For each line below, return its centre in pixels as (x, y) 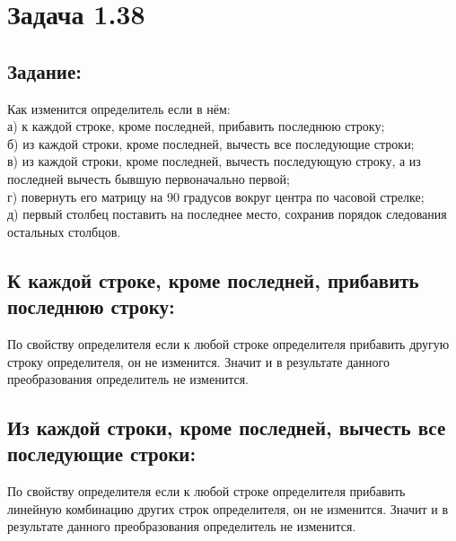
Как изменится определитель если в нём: (119, 108)
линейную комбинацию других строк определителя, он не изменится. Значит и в (228, 508)
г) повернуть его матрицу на (85, 196)
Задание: (44, 70)
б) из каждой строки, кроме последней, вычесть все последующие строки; (211, 143)
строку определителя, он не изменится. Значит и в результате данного (198, 361)
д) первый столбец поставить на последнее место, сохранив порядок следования (227, 214)
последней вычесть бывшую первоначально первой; (149, 178)
